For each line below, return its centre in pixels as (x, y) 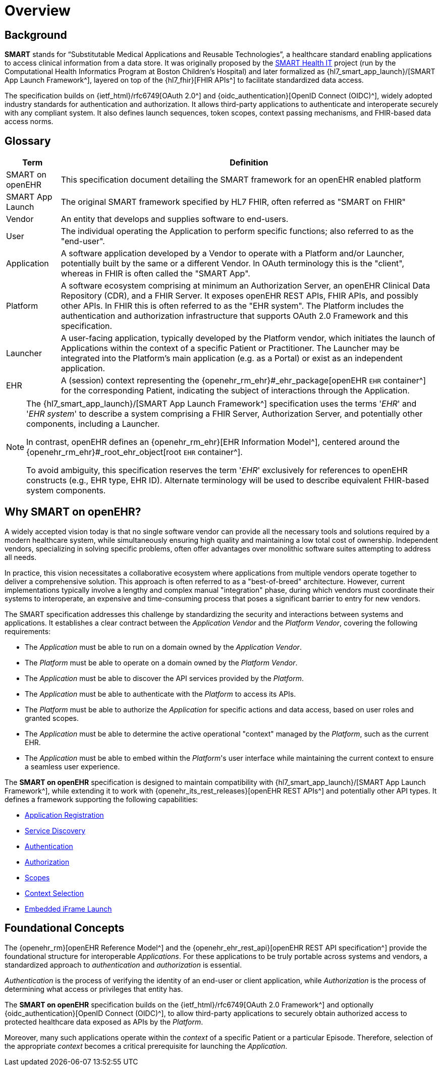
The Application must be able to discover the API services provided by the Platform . (164, 678)
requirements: (28, 631)
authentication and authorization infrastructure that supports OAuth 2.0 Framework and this (235, 316)
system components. (66, 491)
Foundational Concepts (65, 928)
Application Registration (64, 815)
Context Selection (54, 893)
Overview (38, 11)
